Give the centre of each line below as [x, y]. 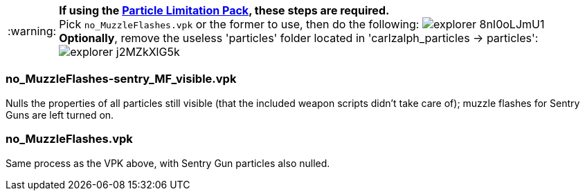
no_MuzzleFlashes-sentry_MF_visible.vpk [121, 79]
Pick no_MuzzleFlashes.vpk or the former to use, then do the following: [239, 24]
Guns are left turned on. [60, 115]
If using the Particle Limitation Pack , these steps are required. [224, 10]
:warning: [32, 31]
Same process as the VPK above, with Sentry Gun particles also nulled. [168, 163]
